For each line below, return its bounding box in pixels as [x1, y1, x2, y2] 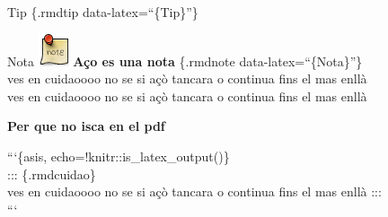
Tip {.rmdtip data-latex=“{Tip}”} [7, 3, 198, 21]
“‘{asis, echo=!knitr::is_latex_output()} [7, 146, 230, 165]
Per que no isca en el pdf [7, 117, 165, 135]
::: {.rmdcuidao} [7, 164, 96, 183]
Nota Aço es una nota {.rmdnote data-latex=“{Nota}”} [7, 51, 363, 70]
